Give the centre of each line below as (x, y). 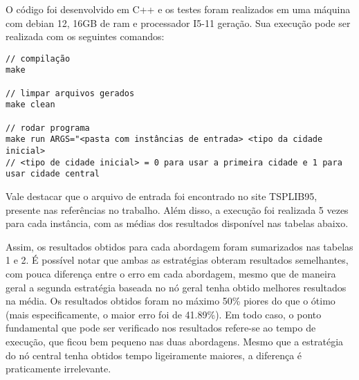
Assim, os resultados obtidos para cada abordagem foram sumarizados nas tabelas (179, 246)
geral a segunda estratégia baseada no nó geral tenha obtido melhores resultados (176, 287)
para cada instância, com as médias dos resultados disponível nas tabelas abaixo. (177, 223)
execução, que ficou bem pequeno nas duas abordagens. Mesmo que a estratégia (175, 341)
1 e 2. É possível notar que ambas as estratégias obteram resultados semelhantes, (177, 260)
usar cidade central (53, 174)
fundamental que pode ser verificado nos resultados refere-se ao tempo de (161, 328)
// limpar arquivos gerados (70, 93)
